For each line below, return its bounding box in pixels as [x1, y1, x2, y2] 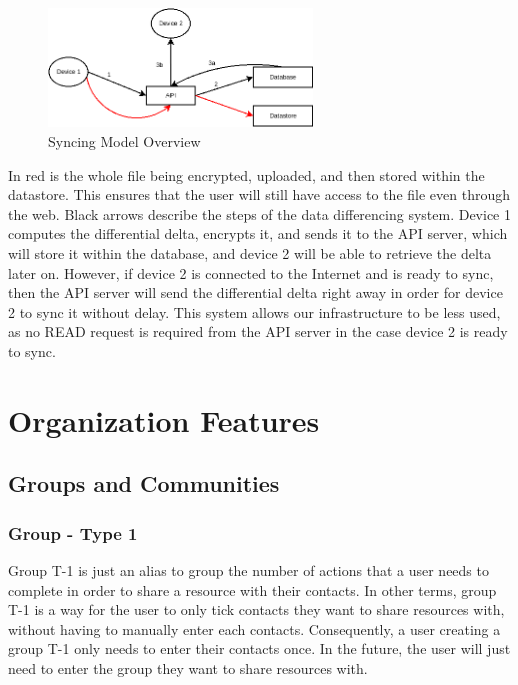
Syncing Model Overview [48, 131, 201, 151]
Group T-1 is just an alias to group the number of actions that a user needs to [8, 559, 489, 580]
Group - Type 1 [8, 520, 138, 545]
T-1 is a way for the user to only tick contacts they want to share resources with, [8, 599, 505, 620]
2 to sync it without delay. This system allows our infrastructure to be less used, [8, 301, 501, 322]
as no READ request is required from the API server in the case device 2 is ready [8, 321, 508, 342]
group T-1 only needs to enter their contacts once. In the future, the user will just [8, 638, 511, 659]
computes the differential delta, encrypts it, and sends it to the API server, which [8, 223, 508, 244]
